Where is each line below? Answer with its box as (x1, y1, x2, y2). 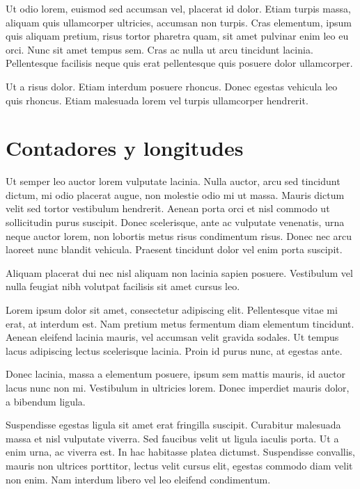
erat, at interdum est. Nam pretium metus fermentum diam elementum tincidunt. (6, 316, 354, 330)
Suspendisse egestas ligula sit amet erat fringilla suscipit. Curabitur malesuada (6, 417, 341, 432)
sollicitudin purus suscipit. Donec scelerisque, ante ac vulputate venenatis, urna (6, 215, 345, 230)
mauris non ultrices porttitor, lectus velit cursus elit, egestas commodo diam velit (6, 458, 353, 472)
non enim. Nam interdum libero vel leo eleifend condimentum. (6, 472, 271, 486)
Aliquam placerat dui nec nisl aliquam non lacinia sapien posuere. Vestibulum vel (6, 265, 353, 280)
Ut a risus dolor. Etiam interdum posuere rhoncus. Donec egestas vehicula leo (6, 79, 338, 93)
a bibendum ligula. (6, 394, 86, 408)
